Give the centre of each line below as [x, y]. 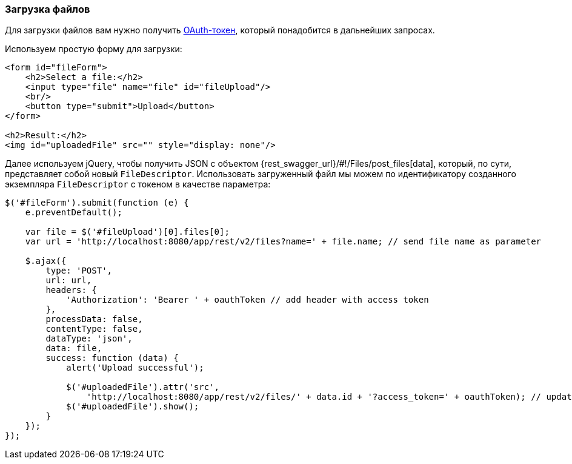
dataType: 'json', [89, 339]
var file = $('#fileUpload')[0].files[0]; [127, 232]
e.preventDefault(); [74, 213]
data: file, [74, 348]
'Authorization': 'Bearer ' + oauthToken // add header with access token [248, 300]
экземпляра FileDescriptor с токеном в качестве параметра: [138, 184]
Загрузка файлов [48, 9]
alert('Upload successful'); [135, 368]
